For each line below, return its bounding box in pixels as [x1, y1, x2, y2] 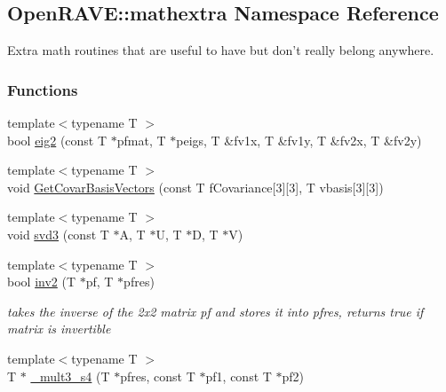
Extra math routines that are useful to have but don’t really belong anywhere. [7, 41, 434, 59]
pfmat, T [116, 130, 166, 149]
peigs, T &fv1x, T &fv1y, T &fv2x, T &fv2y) [176, 130, 422, 149]
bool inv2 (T [7, 272, 76, 291]
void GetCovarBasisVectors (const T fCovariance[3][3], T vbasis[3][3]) [7, 177, 384, 196]
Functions [7, 78, 78, 100]
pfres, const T [120, 366, 195, 385]
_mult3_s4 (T [30, 366, 110, 385]
